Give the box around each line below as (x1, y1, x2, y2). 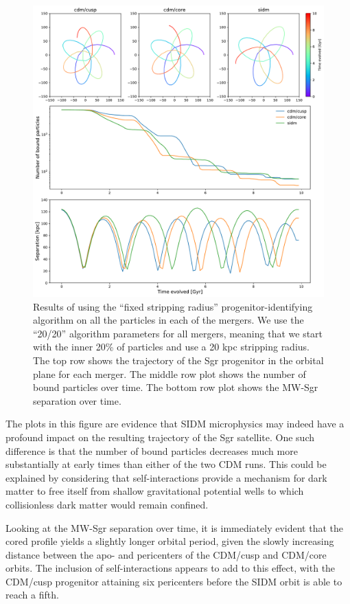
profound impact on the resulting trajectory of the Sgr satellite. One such (5, 429, 315, 444)
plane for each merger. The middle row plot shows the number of (33, 366, 306, 381)
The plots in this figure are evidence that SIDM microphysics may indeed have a (5, 416, 345, 431)
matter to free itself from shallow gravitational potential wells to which (5, 484, 304, 498)
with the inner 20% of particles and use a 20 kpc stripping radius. (33, 339, 310, 354)
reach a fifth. (5, 588, 59, 602)
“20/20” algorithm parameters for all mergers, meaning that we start (33, 326, 323, 340)
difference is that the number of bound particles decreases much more (5, 443, 298, 458)
